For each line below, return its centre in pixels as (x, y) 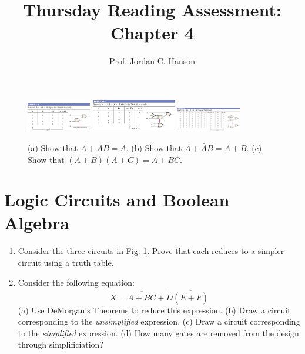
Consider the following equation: (76, 282)
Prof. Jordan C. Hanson (152, 61)
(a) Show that (53, 147)
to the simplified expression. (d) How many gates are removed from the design (158, 333)
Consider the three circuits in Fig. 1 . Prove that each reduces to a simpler (151, 251)
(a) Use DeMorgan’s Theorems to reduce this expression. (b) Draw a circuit (154, 310)
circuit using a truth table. (66, 262)
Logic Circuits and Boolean (117, 200)
